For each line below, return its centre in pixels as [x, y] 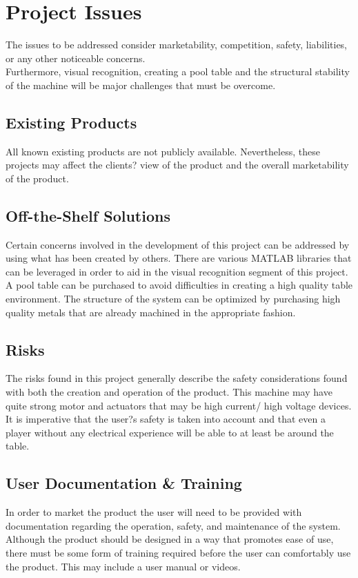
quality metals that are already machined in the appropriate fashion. [151, 312]
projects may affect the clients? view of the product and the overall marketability [177, 165]
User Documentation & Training [124, 483]
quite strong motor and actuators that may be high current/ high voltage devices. [179, 405]
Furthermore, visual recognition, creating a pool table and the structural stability [178, 71]
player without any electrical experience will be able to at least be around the [170, 432]
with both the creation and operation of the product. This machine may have [169, 392]
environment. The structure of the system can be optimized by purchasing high [173, 299]
